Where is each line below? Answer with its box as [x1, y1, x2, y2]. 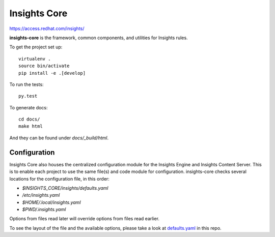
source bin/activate [18, 63, 70, 69]
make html [18, 124, 43, 129]
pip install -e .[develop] [18, 70, 86, 76]
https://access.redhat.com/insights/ [9, 25, 85, 32]
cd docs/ [18, 116, 40, 122]
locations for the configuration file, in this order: [9, 175, 109, 182]
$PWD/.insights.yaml [22, 206, 66, 213]
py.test [18, 93, 38, 99]
